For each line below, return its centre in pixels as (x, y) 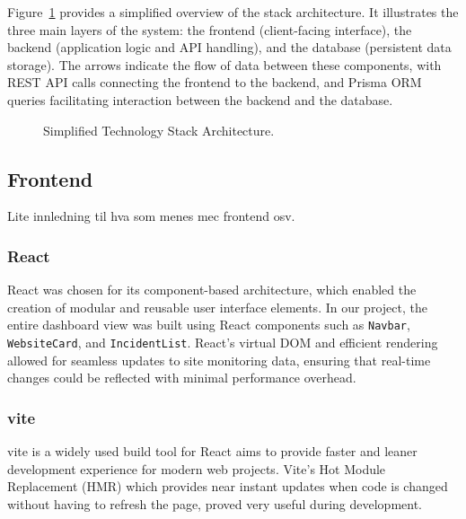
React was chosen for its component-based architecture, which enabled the (212, 290)
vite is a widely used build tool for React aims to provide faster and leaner (212, 451)
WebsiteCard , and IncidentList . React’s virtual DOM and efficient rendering (223, 343)
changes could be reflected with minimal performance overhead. (182, 378)
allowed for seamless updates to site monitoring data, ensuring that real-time (219, 360)
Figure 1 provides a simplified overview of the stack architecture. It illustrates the (233, 12)
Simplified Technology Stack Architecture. (159, 130)
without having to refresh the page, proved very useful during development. (215, 503)
